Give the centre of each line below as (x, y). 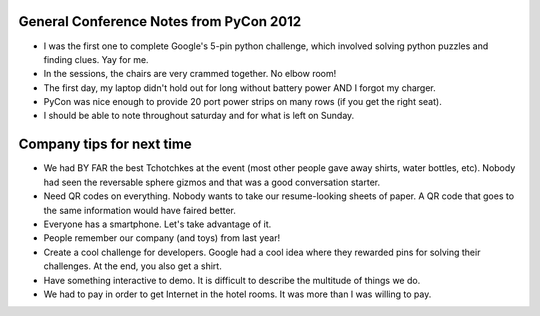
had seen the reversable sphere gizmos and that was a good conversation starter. (211, 182)
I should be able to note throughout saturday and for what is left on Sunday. (199, 116)
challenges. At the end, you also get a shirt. (132, 266)
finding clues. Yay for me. (96, 59)
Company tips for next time (105, 144)
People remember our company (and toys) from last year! (161, 238)
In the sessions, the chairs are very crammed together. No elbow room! (190, 74)
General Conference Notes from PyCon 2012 (160, 21)
